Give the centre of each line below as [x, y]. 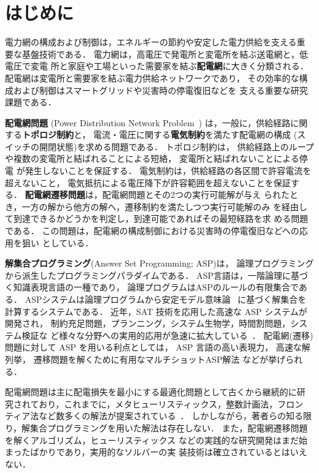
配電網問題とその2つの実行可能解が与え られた [196, 195]
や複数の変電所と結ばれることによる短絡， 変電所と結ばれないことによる [152, 158]
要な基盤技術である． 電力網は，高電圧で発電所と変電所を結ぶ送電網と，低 [156, 54]
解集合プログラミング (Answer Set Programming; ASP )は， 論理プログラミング [159, 263]
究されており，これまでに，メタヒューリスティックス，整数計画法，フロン [154, 403]
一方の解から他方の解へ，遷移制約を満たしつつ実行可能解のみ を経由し [164, 206]
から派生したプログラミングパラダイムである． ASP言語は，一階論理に [148, 275]
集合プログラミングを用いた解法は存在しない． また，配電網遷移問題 [169, 427]
